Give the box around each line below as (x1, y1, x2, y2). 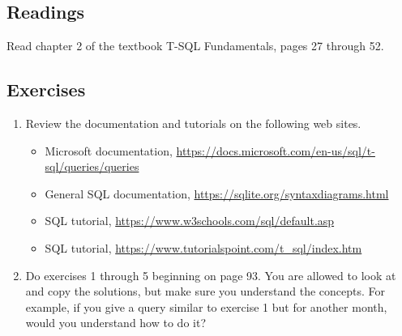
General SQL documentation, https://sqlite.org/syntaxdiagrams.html (45, 185, 389, 202)
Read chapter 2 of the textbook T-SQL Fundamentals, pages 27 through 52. (6, 37, 384, 54)
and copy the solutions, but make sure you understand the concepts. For (25, 283, 386, 300)
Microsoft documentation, (45, 142, 173, 159)
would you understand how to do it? (25, 314, 206, 331)
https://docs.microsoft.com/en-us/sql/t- (176, 142, 375, 159)
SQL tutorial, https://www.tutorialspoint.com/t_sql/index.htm (45, 239, 362, 256)
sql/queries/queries (45, 158, 139, 175)
